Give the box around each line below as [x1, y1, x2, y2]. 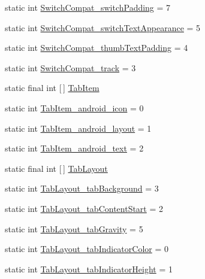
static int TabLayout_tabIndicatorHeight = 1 [5, 262, 173, 275]
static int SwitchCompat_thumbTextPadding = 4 [5, 41, 188, 54]
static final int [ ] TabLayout [5, 162, 108, 174]
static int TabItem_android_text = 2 [5, 142, 144, 154]
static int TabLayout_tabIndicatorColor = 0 [5, 242, 168, 255]
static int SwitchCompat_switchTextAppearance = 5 [5, 21, 201, 34]
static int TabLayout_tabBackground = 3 [5, 182, 159, 195]
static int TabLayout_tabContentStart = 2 [5, 202, 164, 214]
